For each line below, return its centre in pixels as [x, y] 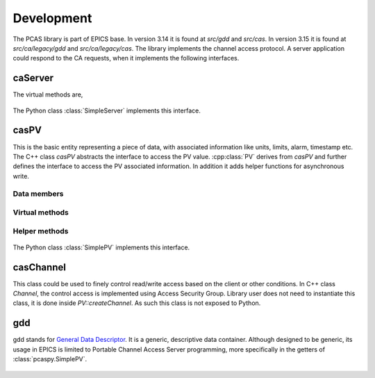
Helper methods [41, 231]
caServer [33, 78]
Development [52, 18]
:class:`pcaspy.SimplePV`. [50, 359]
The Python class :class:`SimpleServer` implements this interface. [107, 110]
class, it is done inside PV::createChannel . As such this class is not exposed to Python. [137, 303]
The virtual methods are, [48, 94]
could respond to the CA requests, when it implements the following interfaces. [126, 58]
